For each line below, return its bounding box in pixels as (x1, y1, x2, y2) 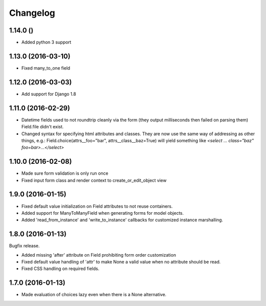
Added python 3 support (21, 39, 71, 45)
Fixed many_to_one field (21, 65, 70, 71)
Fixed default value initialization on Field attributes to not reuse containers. (21, 203, 173, 209)
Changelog (9, 7, 55, 18)
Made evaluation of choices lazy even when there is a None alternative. (21, 292, 167, 298)
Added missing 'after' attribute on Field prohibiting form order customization (21, 252, 176, 258)
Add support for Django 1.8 (21, 91, 76, 97)
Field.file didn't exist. (21, 124, 64, 130)
